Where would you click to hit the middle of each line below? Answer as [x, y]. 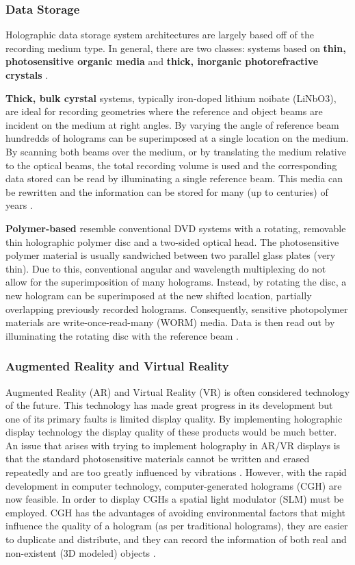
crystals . [27, 75]
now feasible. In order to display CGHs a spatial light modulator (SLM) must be [175, 499]
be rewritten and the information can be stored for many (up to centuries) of [167, 191]
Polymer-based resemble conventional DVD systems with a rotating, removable [176, 228]
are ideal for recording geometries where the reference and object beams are [164, 111]
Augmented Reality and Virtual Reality [117, 366]
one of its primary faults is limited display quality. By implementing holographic [174, 418]
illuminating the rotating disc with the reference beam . [122, 335]
